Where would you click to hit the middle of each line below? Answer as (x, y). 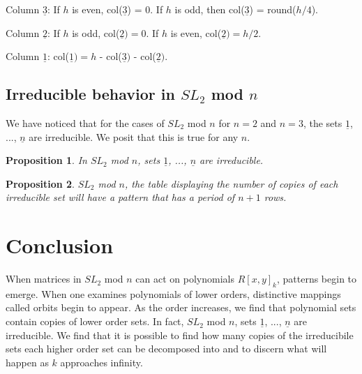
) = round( (273, 9)
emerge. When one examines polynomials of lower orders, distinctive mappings (173, 293)
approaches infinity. (101, 362)
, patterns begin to (317, 279)
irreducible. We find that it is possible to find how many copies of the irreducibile (180, 335)
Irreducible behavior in (90, 94)
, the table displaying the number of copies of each (231, 183)
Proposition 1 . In (46, 160)
